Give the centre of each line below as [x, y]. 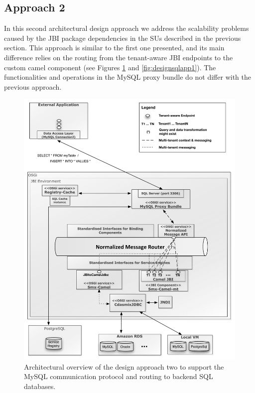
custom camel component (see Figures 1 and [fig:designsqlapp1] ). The [110, 67]
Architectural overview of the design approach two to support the [124, 366]
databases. [40, 386]
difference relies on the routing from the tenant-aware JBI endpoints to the [119, 57]
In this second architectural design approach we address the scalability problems [127, 28]
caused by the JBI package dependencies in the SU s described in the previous [123, 38]
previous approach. [33, 86]
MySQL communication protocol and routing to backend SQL [119, 376]
